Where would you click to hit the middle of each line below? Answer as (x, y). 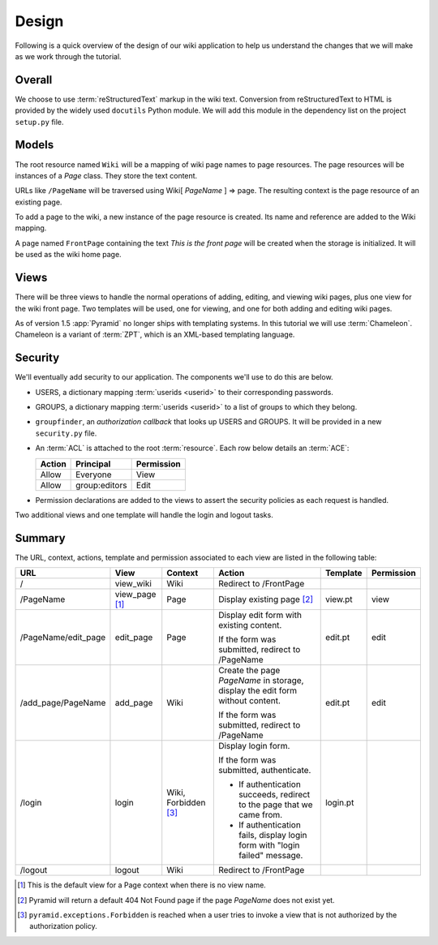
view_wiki (133, 584)
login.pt (339, 803)
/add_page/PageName (63, 703)
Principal (93, 464)
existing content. (250, 625)
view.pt (339, 599)
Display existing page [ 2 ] (266, 599)
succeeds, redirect (274, 795)
